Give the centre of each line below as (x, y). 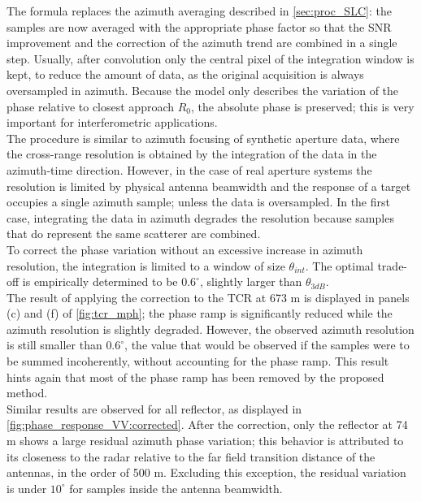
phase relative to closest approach (91, 106)
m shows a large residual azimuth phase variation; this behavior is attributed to (205, 441)
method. (27, 393)
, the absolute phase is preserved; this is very (303, 106)
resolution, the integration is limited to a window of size (146, 265)
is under (27, 488)
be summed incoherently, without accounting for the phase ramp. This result (198, 361)
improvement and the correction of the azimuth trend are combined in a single (202, 43)
